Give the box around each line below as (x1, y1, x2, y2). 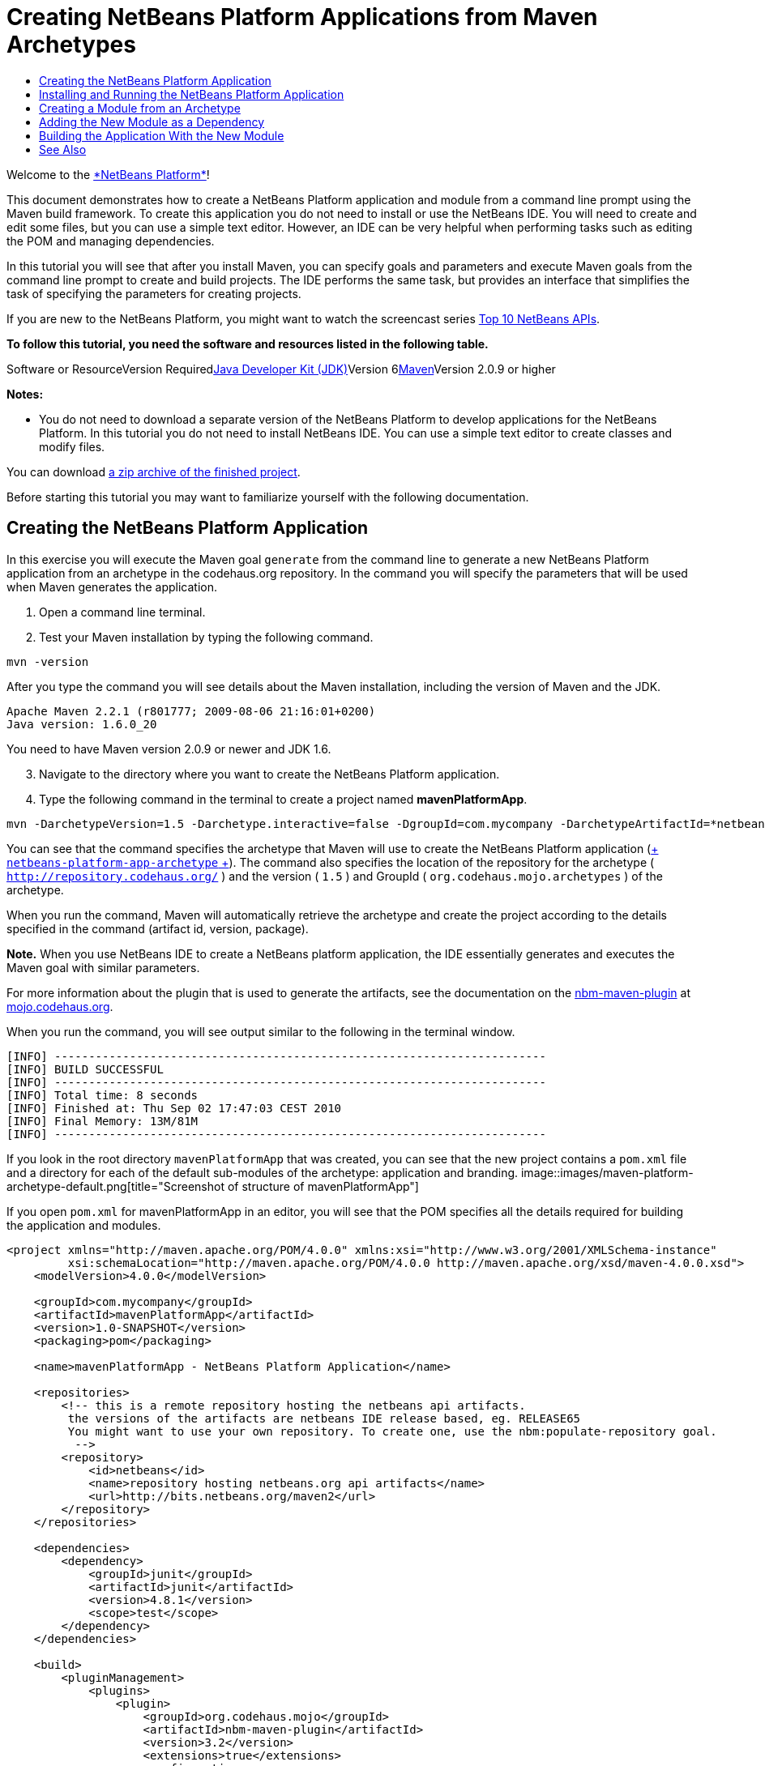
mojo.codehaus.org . (6, 999, 113, 1013)
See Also (39, 142, 87, 156)
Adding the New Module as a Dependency (39, 114, 265, 129)
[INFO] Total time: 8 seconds (6, 1088, 199, 1102)
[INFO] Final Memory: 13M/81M (6, 1114, 199, 1128)
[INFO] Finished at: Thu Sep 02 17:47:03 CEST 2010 (6, 1101, 342, 1115)
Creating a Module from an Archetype (39, 100, 241, 115)
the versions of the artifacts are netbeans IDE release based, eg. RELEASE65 (67, 1411, 581, 1425)
